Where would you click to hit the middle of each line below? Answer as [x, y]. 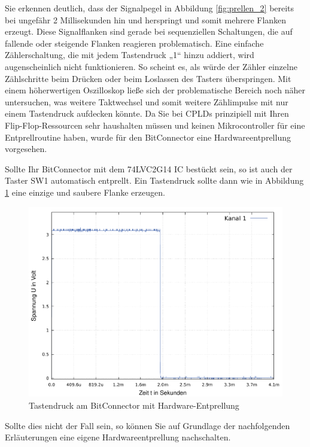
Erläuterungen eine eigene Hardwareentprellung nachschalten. [118, 437]
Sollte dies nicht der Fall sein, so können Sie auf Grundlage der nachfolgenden [148, 425]
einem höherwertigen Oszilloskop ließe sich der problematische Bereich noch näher [155, 90]
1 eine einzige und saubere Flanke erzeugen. [85, 192]
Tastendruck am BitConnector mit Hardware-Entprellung [134, 405]
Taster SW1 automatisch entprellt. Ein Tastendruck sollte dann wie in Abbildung [154, 180]
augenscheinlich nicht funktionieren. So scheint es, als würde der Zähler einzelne [151, 66]
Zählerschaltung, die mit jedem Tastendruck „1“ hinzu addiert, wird [130, 55]
